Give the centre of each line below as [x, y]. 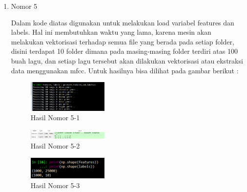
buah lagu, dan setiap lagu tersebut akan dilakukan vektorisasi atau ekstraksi [127, 60]
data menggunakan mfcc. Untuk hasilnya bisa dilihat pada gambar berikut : [125, 70]
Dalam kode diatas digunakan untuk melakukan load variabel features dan [123, 22]
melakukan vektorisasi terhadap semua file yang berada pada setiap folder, [123, 41]
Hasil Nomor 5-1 [55, 117]
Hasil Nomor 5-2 [55, 146]
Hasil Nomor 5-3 [55, 185]
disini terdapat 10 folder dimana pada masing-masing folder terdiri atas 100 [124, 51]
